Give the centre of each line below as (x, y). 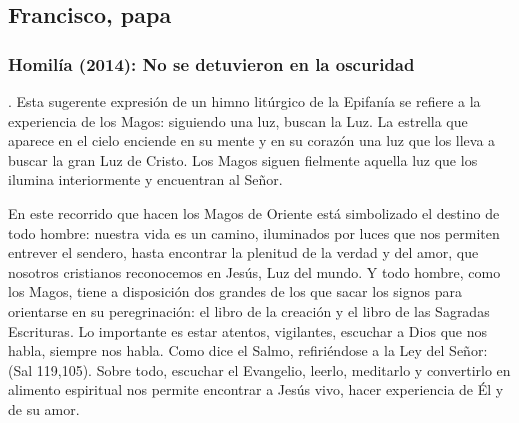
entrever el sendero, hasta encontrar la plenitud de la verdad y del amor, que (243, 252)
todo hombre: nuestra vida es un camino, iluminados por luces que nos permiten (254, 232)
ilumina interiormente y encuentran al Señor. (145, 179)
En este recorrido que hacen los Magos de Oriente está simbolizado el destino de (254, 212)
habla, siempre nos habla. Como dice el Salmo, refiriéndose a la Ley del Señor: (248, 350)
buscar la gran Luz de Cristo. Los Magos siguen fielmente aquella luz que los (243, 159)
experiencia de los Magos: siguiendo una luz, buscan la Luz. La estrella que (238, 120)
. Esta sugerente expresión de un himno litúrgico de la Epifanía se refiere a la (244, 101)
